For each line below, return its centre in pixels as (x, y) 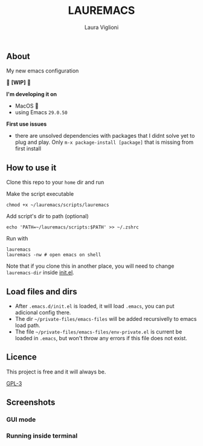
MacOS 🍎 (27, 106)
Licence (22, 357)
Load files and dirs (42, 292)
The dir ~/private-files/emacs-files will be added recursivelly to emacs (106, 318)
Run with (17, 239)
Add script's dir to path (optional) (47, 216)
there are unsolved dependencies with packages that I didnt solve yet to (105, 136)
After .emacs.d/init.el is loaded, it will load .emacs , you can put (95, 306)
